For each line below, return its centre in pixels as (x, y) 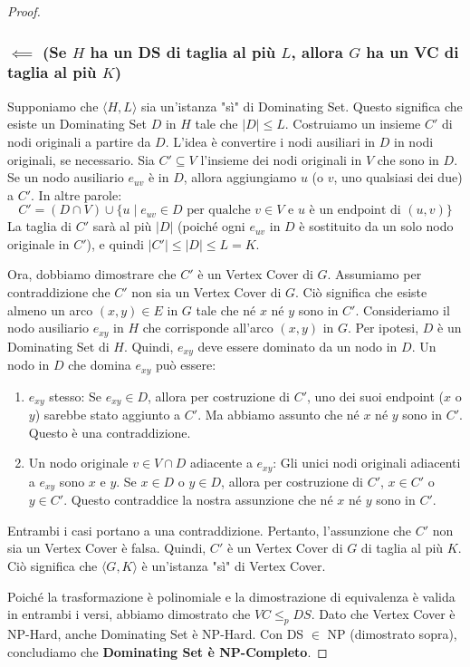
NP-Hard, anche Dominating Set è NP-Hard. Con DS (156, 633)
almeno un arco (50, 309)
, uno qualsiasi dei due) (398, 177)
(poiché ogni (211, 226)
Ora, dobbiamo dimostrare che (92, 274)
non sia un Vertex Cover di (206, 292)
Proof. (24, 11)
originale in (38, 243)
